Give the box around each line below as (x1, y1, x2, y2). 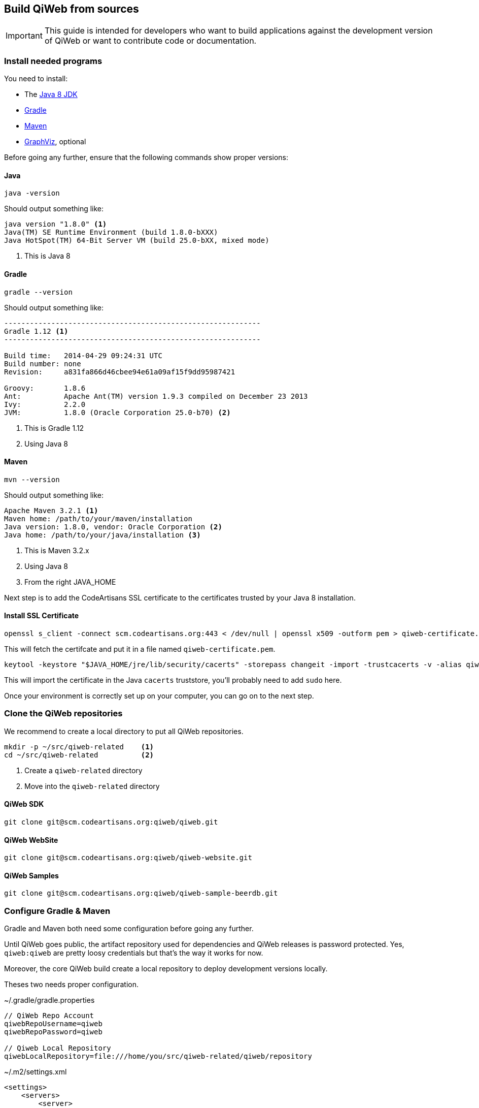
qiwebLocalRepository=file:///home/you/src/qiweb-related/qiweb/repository (4, 1052, 312, 1061)
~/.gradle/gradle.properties (4, 996, 95, 1005)
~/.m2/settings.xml (4, 1067, 67, 1077)
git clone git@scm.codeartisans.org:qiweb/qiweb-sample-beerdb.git (4, 889, 278, 898)
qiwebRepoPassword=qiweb (4, 1028, 102, 1036)
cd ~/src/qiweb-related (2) (4, 750, 154, 759)
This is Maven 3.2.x (24, 546, 89, 555)
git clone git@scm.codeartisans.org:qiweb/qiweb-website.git (4, 853, 252, 862)
